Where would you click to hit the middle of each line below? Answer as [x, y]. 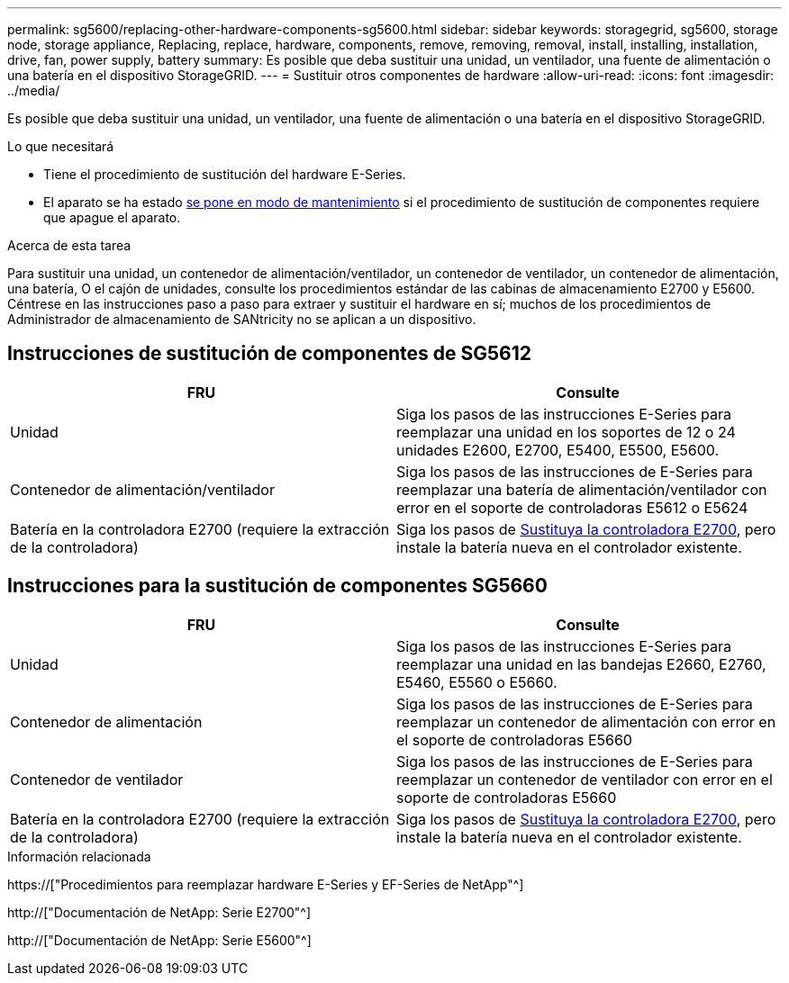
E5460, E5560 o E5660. [477, 682]
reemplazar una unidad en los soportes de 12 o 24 [566, 432]
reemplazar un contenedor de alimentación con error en [586, 721]
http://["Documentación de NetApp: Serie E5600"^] [159, 940]
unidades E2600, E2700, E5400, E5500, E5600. [558, 450]
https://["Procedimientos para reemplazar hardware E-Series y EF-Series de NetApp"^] [266, 884]
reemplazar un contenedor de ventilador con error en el [585, 779]
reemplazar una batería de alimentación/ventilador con [582, 489]
